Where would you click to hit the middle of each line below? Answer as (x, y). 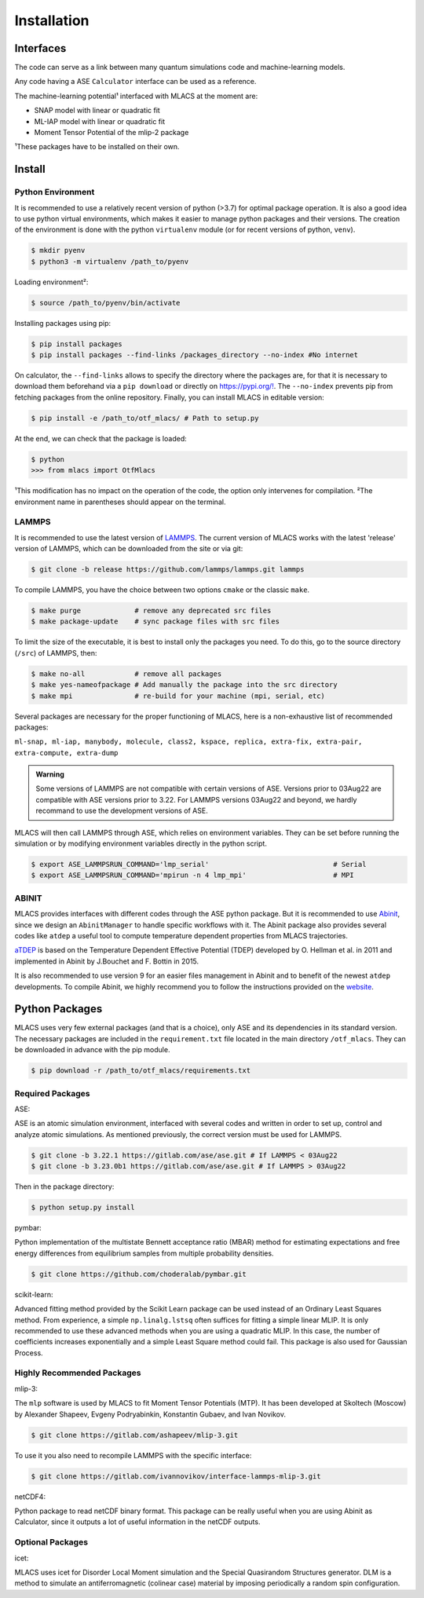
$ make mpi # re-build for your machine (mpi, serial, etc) (178, 696)
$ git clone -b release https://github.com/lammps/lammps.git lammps (168, 570)
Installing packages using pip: (63, 323)
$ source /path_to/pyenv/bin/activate (106, 303)
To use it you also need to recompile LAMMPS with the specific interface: (133, 1455)
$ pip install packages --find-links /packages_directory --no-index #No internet (195, 355)
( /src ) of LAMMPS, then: (56, 653)
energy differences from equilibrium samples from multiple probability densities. (144, 1253)
